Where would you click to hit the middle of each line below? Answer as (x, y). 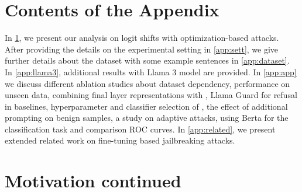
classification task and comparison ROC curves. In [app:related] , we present (140, 129)
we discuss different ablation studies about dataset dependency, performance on (147, 83)
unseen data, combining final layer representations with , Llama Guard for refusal (151, 95)
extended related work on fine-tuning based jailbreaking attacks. (120, 140)
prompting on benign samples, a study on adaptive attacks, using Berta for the (147, 118)
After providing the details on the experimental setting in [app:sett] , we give (142, 49)
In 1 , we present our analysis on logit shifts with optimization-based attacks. (142, 38)
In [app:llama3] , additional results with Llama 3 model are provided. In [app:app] (151, 71)
